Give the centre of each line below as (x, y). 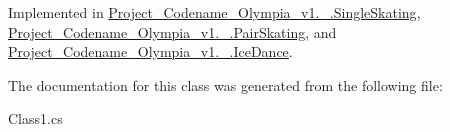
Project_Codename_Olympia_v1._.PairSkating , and (172, 31)
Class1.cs (35, 118)
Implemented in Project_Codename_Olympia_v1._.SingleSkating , (214, 12)
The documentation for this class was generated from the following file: (225, 84)
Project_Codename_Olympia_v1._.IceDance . (150, 51)
